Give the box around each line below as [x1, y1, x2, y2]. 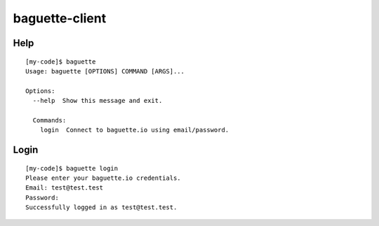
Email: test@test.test [25, 184, 104, 192]
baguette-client [13, 10, 107, 26]
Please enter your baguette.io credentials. [25, 174, 182, 182]
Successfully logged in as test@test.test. [25, 204, 178, 211]
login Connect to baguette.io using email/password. [39, 126, 230, 134]
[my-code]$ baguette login [25, 164, 119, 172]
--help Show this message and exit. [32, 97, 163, 105]
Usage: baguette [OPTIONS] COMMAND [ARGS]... [25, 67, 185, 75]
